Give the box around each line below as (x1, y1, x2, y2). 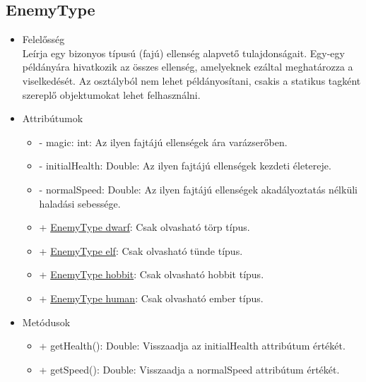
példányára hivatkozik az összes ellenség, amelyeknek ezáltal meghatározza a (22, 59, 353, 74)
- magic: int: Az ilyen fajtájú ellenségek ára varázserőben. (39, 134, 288, 149)
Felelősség (22, 32, 65, 47)
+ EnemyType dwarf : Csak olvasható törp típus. (39, 220, 250, 234)
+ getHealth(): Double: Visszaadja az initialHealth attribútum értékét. (39, 338, 346, 353)
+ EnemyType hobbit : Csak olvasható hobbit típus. (39, 267, 264, 282)
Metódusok (22, 314, 71, 329)
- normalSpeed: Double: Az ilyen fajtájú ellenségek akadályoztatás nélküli (39, 181, 358, 196)
